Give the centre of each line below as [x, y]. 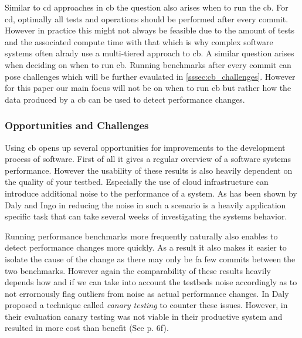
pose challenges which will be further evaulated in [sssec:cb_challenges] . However [150, 76]
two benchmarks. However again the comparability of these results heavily [138, 270]
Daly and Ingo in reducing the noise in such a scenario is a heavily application [145, 205]
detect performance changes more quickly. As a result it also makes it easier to [146, 247]
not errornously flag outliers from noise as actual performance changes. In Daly [147, 293]
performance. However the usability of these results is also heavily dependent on [149, 170]
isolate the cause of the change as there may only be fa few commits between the [150, 258]
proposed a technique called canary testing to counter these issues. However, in [146, 305]
